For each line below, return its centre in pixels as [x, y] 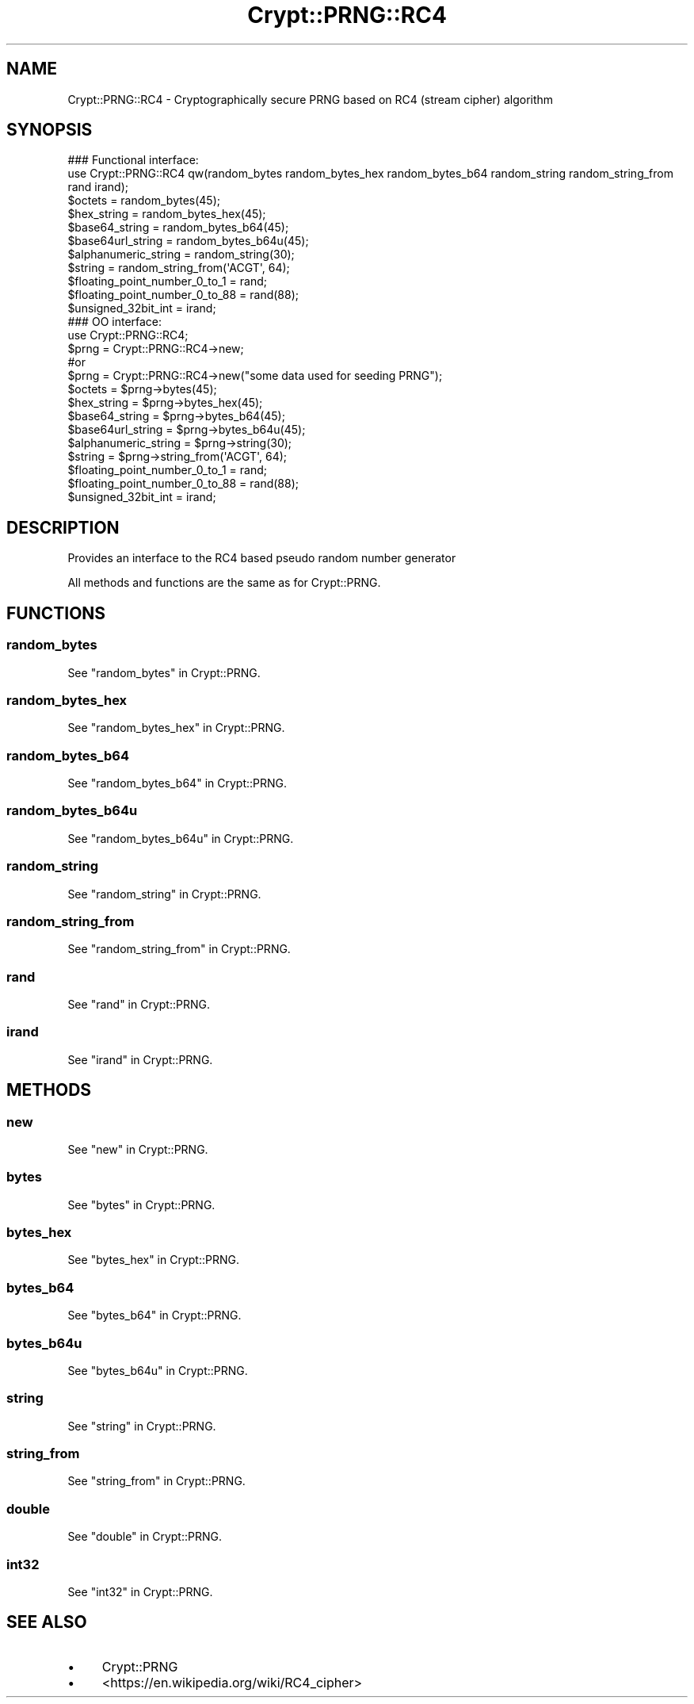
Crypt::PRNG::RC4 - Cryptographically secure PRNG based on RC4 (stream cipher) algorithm [311, 99]
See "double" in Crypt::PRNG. [145, 1537]
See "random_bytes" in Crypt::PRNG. [164, 672]
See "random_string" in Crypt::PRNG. [164, 894]
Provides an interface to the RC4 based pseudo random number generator [262, 558]
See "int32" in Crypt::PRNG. [140, 1591]
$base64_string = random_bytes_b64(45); [178, 228]
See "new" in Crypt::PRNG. [138, 1149]
